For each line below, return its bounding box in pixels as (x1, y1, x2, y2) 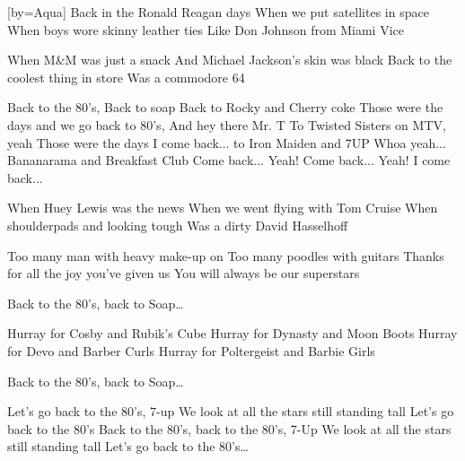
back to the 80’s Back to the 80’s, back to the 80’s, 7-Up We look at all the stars (7, 419, 452, 438)
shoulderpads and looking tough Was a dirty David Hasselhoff (7, 215, 348, 234)
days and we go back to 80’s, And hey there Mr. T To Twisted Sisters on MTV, (7, 115, 446, 134)
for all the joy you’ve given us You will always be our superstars (7, 264, 360, 283)
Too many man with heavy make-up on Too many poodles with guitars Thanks (7, 246, 444, 265)
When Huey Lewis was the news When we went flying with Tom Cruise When (7, 198, 438, 217)
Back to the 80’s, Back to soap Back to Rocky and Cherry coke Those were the (7, 98, 443, 117)
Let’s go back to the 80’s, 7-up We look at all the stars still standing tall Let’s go (7, 402, 454, 421)
